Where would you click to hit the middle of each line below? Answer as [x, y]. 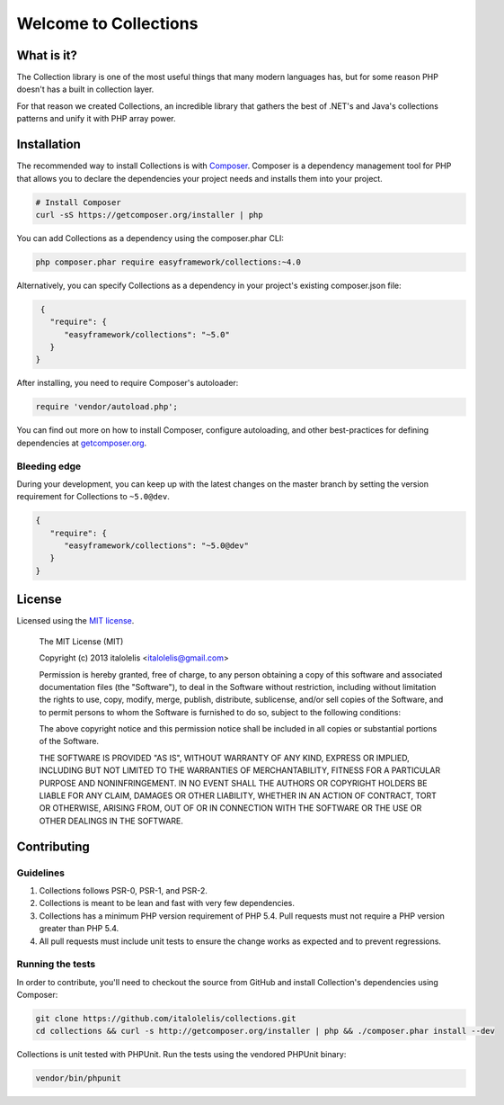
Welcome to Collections [107, 23]
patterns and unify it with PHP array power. [96, 119]
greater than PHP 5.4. [79, 929]
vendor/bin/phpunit [78, 1078]
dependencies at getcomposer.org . [82, 443]
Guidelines [40, 873]
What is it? [47, 55]
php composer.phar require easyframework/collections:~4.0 [168, 262]
